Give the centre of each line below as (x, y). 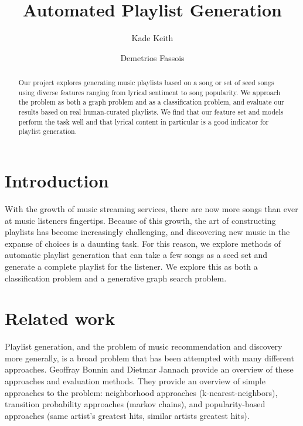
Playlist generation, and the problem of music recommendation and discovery (144, 346)
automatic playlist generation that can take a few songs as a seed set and (136, 255)
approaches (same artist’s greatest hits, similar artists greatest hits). (127, 415)
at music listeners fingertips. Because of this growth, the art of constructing (140, 220)
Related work (60, 318)
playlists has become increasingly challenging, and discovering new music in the (147, 232)
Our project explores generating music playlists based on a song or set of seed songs (146, 83)
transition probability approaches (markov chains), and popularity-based (135, 404)
